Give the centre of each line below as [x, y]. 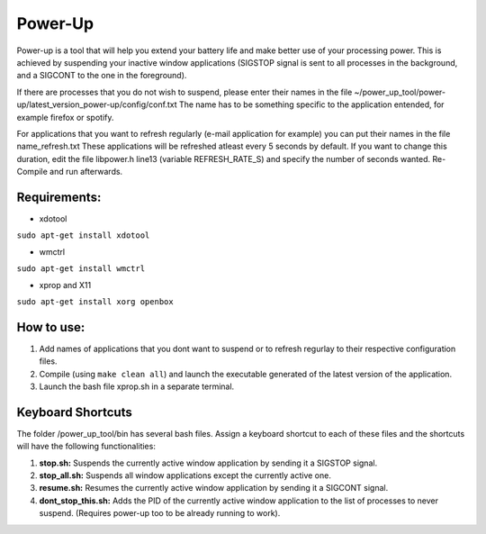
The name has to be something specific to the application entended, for [311, 104]
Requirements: [59, 197]
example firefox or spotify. [65, 117]
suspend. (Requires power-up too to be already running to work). [160, 513]
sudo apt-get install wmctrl [81, 269]
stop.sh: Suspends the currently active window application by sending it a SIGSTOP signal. [208, 463]
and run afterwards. [86, 172]
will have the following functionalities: [86, 447]
